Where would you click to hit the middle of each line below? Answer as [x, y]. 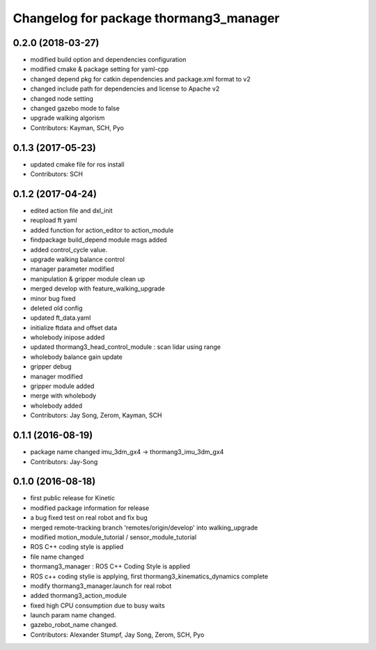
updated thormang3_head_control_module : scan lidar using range [125, 347]
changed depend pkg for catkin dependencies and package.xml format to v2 [140, 79]
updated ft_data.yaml [61, 318]
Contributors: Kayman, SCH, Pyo [77, 127]
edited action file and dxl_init [71, 210]
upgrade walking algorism [68, 118]
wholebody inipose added [68, 337]
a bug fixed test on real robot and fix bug [89, 518]
